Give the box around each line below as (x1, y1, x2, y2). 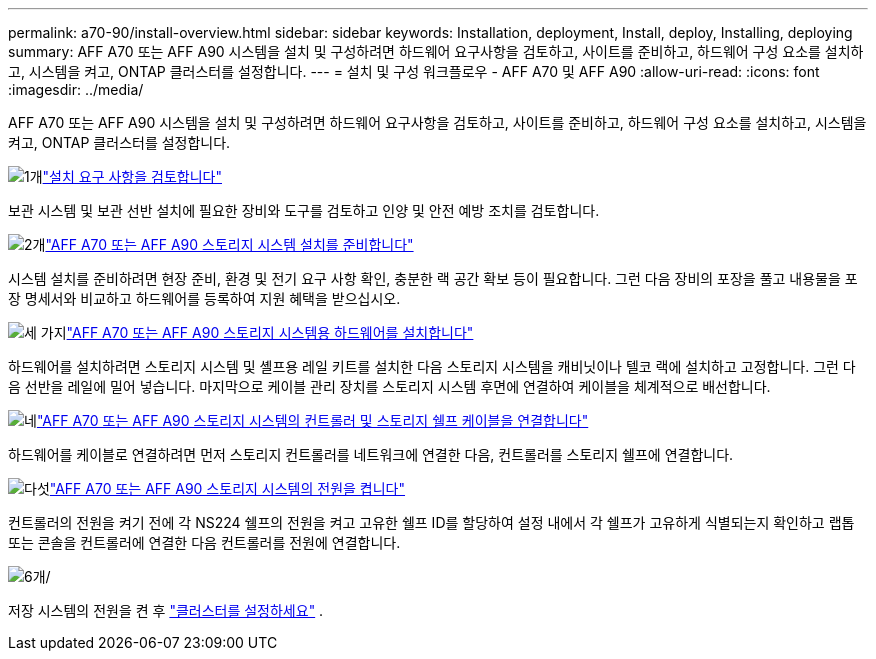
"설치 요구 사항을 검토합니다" (42, 168, 222, 185)
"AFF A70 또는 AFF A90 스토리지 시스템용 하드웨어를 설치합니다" (66, 324, 474, 341)
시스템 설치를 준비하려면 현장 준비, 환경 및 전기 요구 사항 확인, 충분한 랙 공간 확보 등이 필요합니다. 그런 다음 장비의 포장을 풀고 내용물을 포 (8, 270, 858, 287)
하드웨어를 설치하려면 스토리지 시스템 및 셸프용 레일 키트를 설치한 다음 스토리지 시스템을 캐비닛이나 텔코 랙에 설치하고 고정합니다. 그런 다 (8, 358, 856, 375)
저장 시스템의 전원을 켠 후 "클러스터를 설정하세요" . (8, 602, 324, 619)
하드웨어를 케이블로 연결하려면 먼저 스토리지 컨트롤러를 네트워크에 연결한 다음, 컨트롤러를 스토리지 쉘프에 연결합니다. (8, 446, 734, 463)
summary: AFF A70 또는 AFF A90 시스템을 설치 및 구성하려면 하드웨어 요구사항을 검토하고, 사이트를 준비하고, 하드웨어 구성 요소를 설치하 (8, 43, 864, 60)
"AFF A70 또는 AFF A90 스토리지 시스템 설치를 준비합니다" (45, 236, 414, 253)
